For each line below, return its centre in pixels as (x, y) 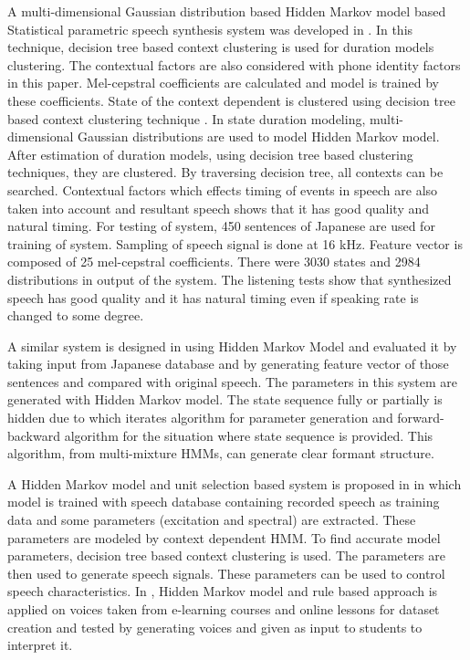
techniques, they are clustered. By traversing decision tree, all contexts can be (225, 172)
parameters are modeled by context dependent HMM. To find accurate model (224, 537)
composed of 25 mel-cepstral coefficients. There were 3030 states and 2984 (214, 262)
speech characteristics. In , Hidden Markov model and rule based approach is (223, 591)
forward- (421, 418)
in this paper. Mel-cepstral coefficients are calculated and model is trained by (223, 83)
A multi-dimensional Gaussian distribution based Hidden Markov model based (227, 11)
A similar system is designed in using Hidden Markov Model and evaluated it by (232, 346)
